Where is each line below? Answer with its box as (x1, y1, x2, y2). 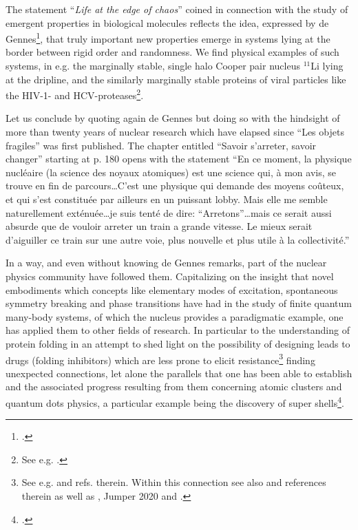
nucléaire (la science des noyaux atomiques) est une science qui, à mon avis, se (6, 165, 336, 179)
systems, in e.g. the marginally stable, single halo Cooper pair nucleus (6, 59, 300, 73)
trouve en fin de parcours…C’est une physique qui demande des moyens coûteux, (6, 178, 344, 193)
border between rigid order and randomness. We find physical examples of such (6, 45, 339, 59)
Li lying (310, 59, 344, 73)
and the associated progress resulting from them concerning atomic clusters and (6, 379, 342, 394)
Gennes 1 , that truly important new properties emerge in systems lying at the (6, 30, 330, 45)
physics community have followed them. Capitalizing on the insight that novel (6, 269, 334, 283)
